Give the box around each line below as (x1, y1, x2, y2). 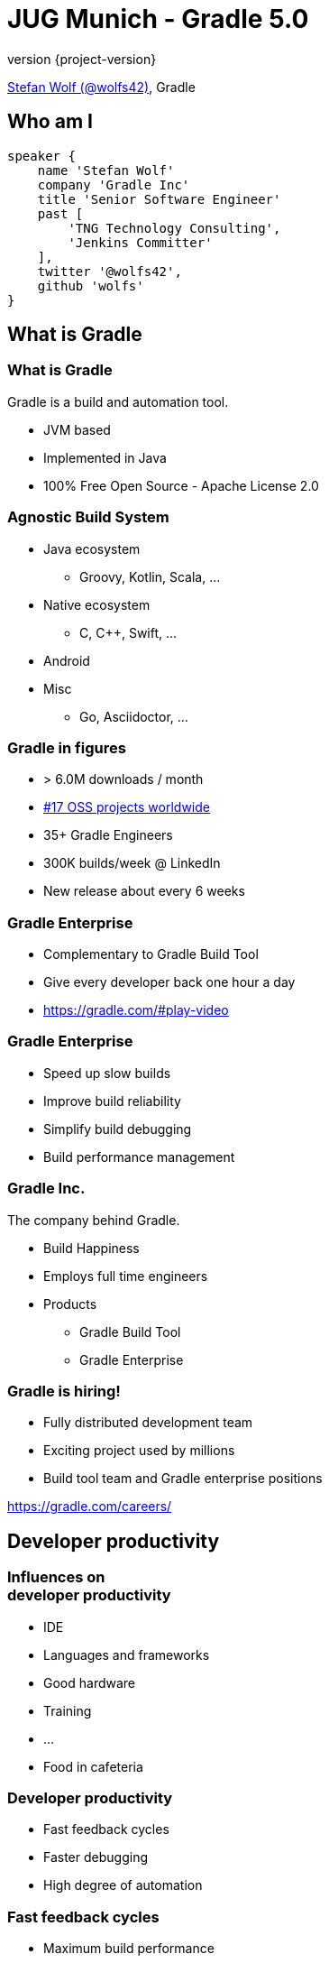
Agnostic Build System (7, 508, 169, 527)
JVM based (43, 421, 111, 438)
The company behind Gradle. (7, 1212, 180, 1228)
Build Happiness (43, 1240, 140, 1256)
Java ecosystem (43, 540, 141, 557)
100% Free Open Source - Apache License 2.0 (43, 477, 319, 493)
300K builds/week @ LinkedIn (43, 855, 221, 871)
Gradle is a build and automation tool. (7, 393, 229, 410)
